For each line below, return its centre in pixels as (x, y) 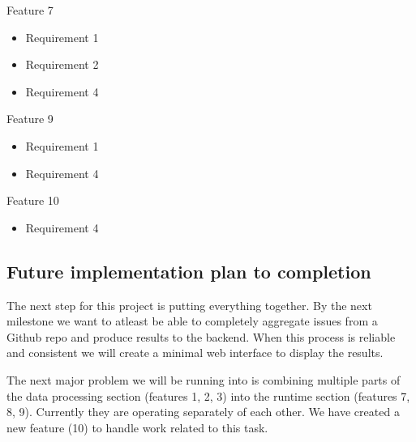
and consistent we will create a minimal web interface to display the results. (195, 353)
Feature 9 (30, 119)
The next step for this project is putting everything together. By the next (189, 305)
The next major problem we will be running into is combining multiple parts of (204, 379)
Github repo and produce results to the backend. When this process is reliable (201, 336)
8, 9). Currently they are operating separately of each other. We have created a (203, 412)
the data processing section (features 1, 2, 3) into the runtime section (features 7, (208, 395)
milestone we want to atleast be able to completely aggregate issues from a (192, 321)
